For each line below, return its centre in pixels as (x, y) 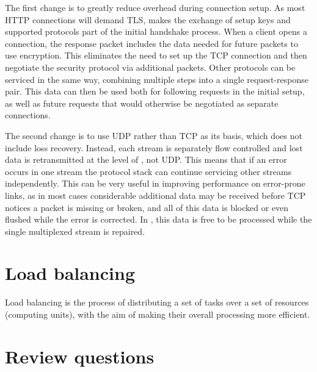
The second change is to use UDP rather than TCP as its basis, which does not (154, 135)
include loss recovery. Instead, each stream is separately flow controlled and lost (154, 147)
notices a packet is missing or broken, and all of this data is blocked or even (147, 207)
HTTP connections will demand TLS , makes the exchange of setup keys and (148, 19)
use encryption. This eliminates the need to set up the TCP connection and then (156, 55)
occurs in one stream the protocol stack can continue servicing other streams (148, 171)
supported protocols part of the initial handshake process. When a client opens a (156, 31)
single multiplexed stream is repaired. (75, 231)
